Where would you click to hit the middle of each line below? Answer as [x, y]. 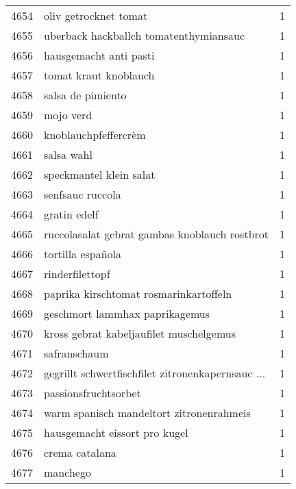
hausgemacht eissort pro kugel [116, 432]
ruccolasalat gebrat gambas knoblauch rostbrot [157, 234]
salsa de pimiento [85, 95]
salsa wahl [68, 154]
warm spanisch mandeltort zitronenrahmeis [147, 413]
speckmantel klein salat [100, 174]
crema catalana [80, 452]
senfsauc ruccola [83, 194]
